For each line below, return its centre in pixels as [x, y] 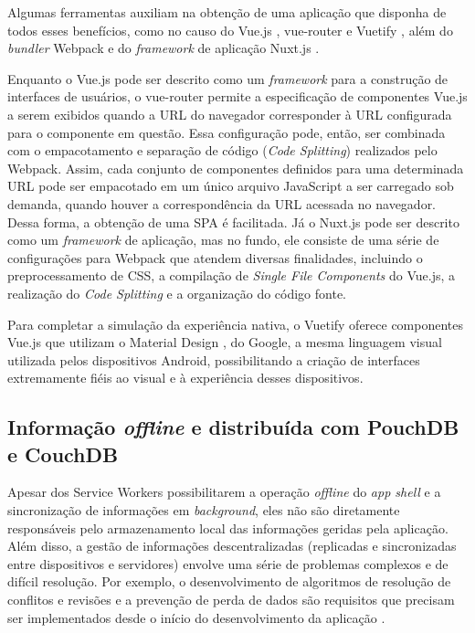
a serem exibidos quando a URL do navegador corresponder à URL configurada [230, 114]
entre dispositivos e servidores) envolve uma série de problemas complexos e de [228, 563]
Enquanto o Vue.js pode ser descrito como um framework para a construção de [228, 78]
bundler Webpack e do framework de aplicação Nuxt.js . [164, 48]
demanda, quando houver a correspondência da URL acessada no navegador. [222, 203]
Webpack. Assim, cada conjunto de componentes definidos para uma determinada [236, 168]
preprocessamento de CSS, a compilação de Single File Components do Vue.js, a [232, 275]
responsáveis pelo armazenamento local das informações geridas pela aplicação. [228, 527]
